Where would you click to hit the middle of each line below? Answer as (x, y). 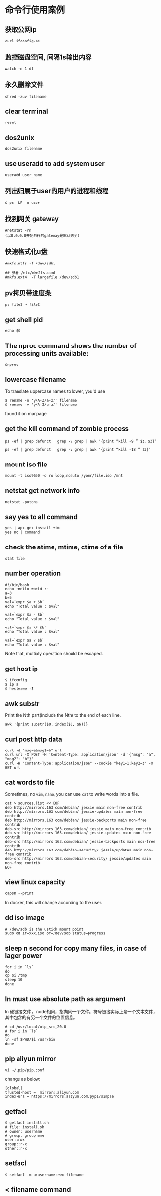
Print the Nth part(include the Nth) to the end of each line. (63, 715)
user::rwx (15, 1140)
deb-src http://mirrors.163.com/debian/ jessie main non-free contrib (78, 829)
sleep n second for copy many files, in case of (76, 948)
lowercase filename (36, 379)
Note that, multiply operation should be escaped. (54, 653)
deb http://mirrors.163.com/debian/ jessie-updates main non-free (74, 811)
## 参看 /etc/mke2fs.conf (30, 273)
